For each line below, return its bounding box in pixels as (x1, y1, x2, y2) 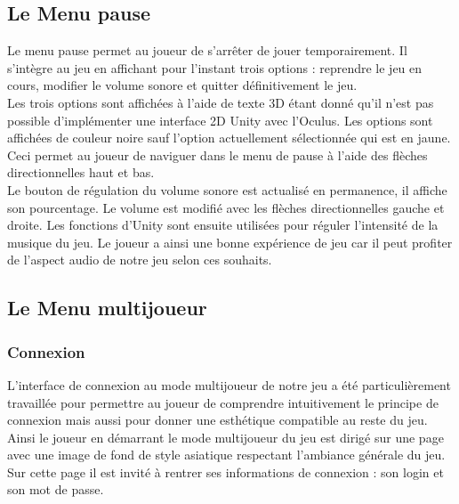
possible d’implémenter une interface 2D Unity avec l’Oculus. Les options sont (7, 110, 433, 129)
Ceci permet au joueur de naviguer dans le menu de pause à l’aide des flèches (7, 145, 428, 164)
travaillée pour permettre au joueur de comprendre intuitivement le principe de (7, 393, 439, 411)
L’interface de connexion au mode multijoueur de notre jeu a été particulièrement (7, 375, 451, 394)
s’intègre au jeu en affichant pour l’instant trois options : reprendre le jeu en (7, 58, 423, 77)
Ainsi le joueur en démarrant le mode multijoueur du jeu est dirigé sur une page (7, 427, 444, 446)
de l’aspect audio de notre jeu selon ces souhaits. (7, 250, 272, 269)
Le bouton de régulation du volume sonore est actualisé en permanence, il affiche (7, 180, 447, 199)
